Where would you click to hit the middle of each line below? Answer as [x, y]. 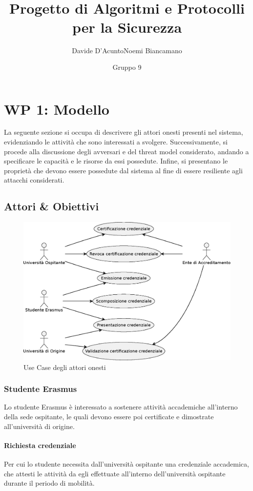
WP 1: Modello [57, 109]
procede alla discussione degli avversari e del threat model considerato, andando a [126, 151]
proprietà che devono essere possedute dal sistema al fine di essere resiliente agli [123, 170]
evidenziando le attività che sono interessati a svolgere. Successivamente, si [116, 142]
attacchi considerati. [34, 180]
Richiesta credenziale [40, 445]
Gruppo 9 [127, 67]
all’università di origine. [39, 426]
